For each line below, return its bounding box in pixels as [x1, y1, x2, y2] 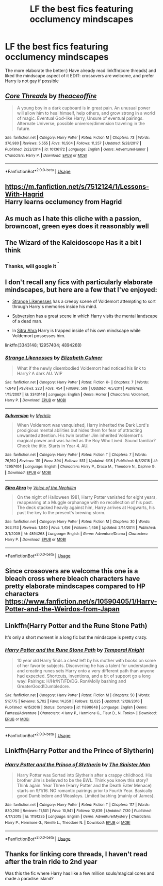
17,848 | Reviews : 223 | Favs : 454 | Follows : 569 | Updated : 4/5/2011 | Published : [5, 386, 143, 391]
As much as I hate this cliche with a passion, [5, 214, 142, 222]
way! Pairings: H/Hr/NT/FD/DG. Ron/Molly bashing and [16, 678, 126, 684]
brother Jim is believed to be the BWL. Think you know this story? [16, 777, 148, 783]
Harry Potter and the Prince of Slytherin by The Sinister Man [5, 761, 150, 768]
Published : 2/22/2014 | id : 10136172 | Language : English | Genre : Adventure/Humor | [5, 147, 148, 152]
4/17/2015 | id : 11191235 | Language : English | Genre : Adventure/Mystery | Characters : [5, 814, 151, 819]
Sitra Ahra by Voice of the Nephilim [5, 485, 77, 491]
